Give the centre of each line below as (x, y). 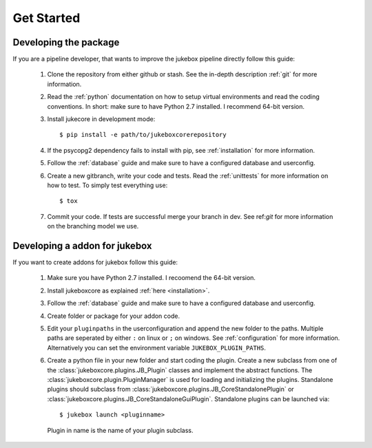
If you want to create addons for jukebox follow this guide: (95, 262)
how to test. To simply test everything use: (107, 185)
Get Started (46, 18)
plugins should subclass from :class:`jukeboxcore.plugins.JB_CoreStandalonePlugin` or (170, 390)
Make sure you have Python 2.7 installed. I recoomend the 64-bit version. (152, 278)
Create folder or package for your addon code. (114, 316)
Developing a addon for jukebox (82, 245)
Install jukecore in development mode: (101, 119)
